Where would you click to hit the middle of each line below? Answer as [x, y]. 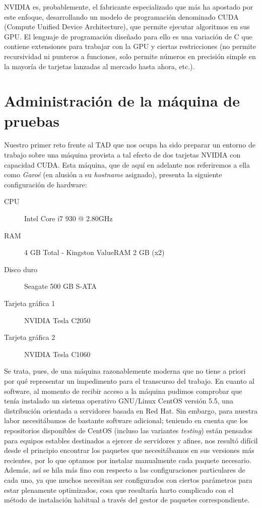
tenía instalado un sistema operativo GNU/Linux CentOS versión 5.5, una [119, 401]
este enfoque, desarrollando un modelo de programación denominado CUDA [121, 16]
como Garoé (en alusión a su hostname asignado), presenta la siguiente [113, 174]
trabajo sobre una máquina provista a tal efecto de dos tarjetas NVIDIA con [122, 155]
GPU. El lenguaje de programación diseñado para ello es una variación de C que [128, 36]
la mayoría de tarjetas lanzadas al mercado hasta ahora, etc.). [100, 66]
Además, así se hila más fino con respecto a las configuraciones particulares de [125, 470]
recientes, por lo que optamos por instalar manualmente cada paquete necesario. [128, 460]
